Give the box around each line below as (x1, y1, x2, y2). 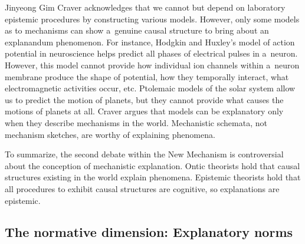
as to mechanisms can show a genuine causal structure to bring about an (5, 24, 269, 37)
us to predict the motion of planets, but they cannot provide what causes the (5, 93, 284, 105)
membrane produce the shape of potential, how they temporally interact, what (5, 70, 289, 83)
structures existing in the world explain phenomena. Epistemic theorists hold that (5, 171, 301, 183)
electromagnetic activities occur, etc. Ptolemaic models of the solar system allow (5, 82, 296, 94)
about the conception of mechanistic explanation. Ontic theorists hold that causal (5, 159, 300, 172)
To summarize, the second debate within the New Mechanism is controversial (5, 148, 284, 160)
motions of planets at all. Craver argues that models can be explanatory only (5, 105, 284, 117)
